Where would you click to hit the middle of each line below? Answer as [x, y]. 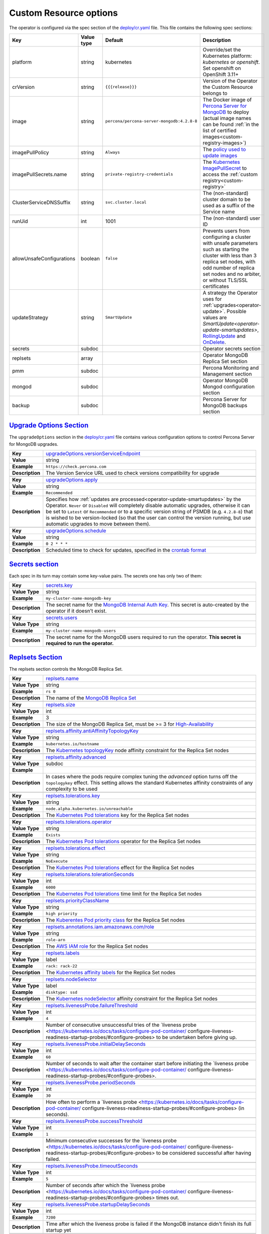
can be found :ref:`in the [231, 124]
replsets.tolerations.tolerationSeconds [90, 875]
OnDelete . [214, 342]
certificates [216, 286]
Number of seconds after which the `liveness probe [105, 1186]
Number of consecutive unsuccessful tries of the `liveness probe [121, 1025]
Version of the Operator [230, 80]
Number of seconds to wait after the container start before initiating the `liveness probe [147, 1064]
